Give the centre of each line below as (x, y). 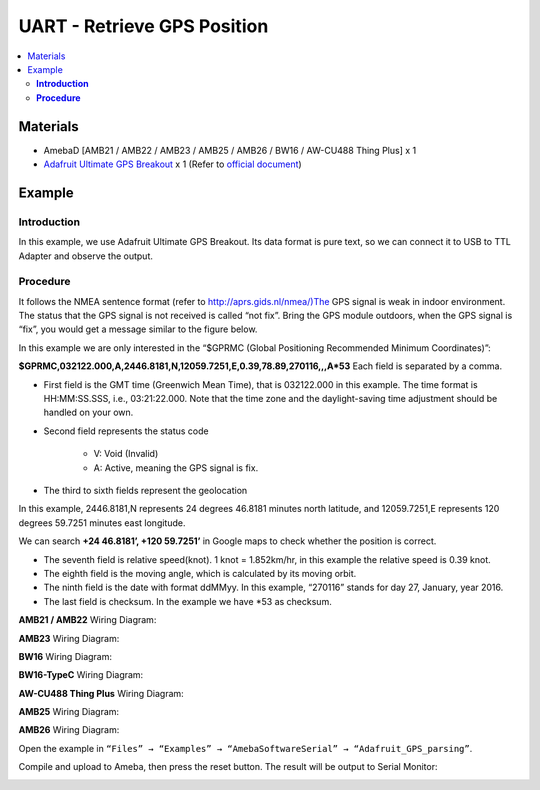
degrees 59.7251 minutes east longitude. (102, 522)
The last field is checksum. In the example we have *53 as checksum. (187, 601)
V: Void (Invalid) (126, 454)
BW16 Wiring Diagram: (65, 656)
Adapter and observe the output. (86, 256)
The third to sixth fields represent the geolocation (145, 490)
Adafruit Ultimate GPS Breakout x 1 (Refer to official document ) (172, 164)
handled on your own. (88, 412)
